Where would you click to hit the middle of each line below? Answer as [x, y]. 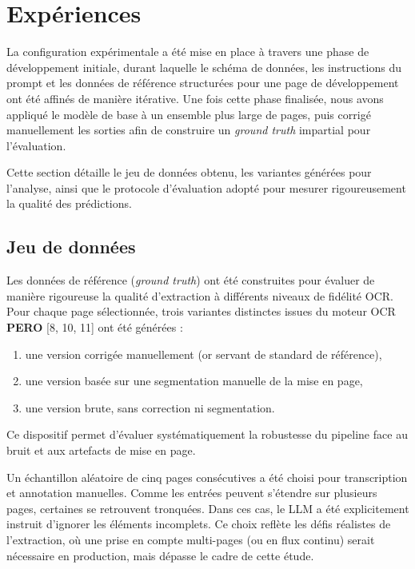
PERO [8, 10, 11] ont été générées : [95, 327]
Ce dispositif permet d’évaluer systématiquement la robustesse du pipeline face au [207, 434]
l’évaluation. [36, 145]
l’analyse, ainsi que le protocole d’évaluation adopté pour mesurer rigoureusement [206, 187]
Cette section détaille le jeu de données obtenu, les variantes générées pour [189, 172]
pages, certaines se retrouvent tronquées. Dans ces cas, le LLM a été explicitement [208, 508]
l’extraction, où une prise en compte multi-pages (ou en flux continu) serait [191, 539]
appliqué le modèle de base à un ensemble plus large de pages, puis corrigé [189, 114]
